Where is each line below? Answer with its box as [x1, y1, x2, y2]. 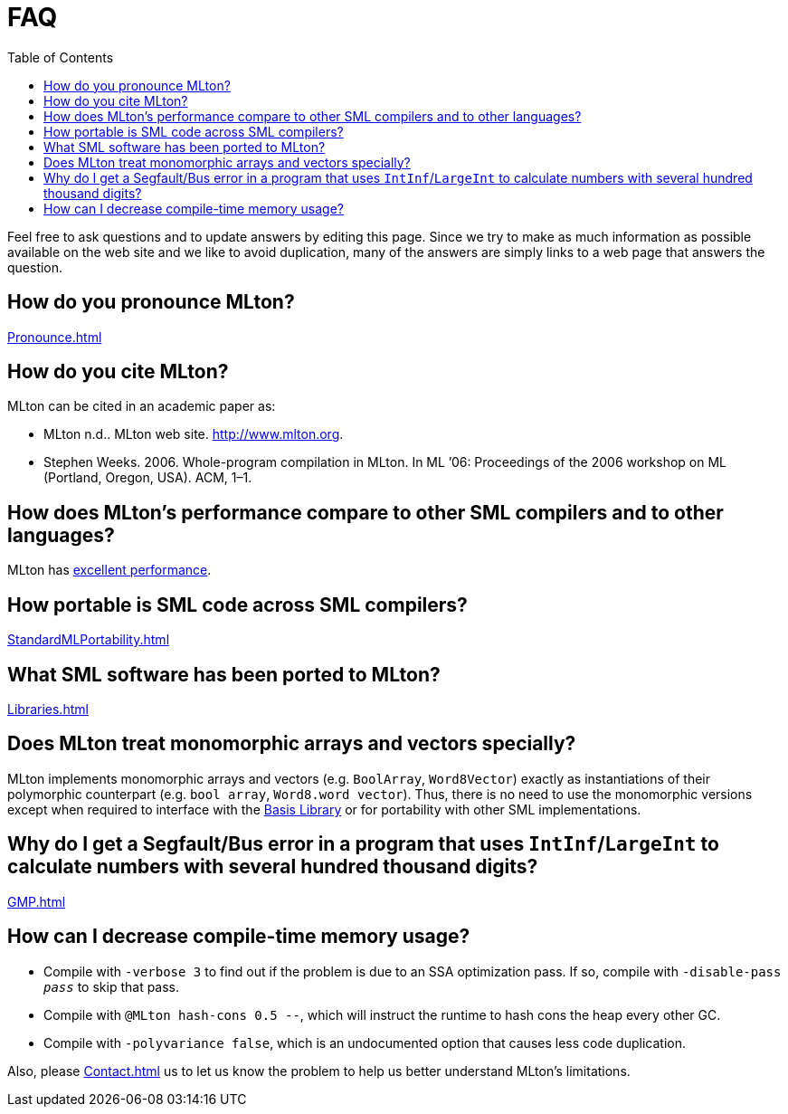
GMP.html [7, 893, 66, 909]
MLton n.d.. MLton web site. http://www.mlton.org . [43, 426, 344, 443]
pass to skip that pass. [43, 978, 180, 995]
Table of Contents [7, 49, 114, 65]
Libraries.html [7, 700, 89, 717]
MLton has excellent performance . [7, 562, 212, 578]
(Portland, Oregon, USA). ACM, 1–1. [43, 470, 252, 486]
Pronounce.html [7, 328, 102, 345]
